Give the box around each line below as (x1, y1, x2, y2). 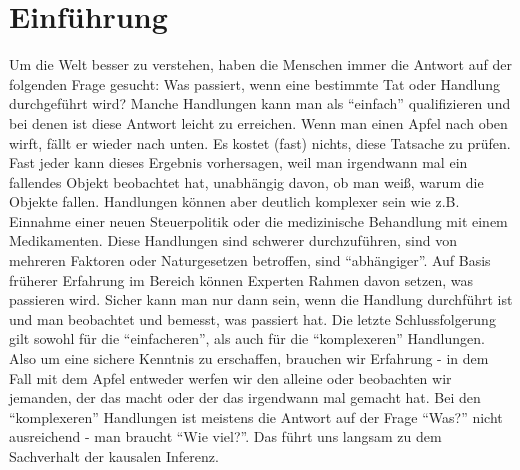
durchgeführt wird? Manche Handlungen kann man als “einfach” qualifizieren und (9, 93, 511, 114)
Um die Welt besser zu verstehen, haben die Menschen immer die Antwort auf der (9, 54, 512, 75)
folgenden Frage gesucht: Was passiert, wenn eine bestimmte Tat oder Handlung (9, 73, 501, 94)
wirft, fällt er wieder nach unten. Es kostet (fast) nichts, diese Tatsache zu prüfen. (9, 132, 511, 153)
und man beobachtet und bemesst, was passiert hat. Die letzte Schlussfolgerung (9, 308, 496, 329)
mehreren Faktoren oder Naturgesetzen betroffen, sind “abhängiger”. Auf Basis (9, 250, 491, 271)
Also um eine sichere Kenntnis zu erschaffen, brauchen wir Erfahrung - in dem (9, 348, 489, 369)
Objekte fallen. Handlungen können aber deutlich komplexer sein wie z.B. (9, 191, 460, 212)
